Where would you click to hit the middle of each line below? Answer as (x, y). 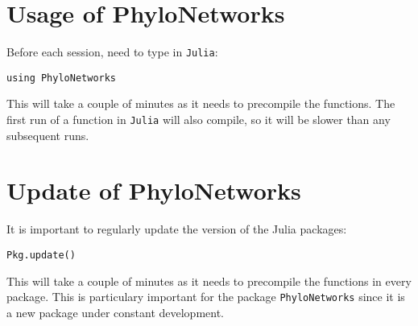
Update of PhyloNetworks (154, 190)
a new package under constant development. (115, 312)
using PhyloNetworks (62, 78)
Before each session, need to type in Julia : (112, 52)
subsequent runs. (48, 135)
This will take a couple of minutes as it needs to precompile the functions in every (209, 281)
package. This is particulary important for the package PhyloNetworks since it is (206, 297)
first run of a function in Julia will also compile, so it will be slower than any (199, 120)
